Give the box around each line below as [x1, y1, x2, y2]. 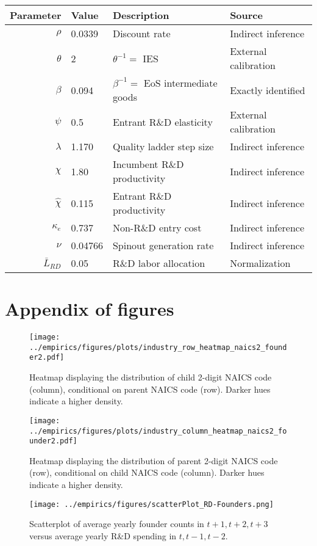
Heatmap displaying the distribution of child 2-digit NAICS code [29, 371, 272, 384]
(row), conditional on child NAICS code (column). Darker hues [29, 466, 265, 479]
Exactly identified [230, 82, 305, 97]
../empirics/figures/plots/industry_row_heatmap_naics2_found [29, 343, 287, 352]
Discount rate [112, 26, 171, 40]
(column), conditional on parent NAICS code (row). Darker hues [29, 382, 271, 395]
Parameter [10, 8, 62, 22]
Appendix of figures [5, 296, 174, 321]
